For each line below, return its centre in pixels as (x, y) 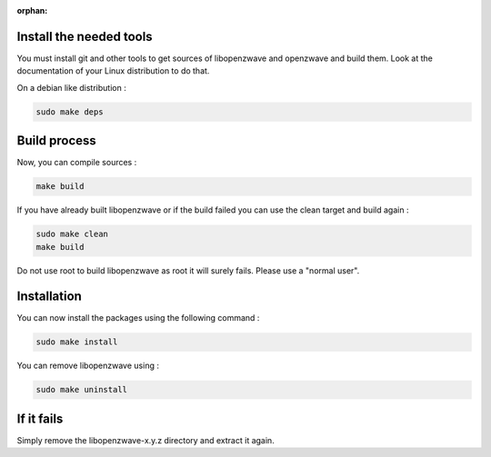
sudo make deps (70, 112)
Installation (49, 297)
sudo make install (77, 342)
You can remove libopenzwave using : (88, 366)
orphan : (32, 10)
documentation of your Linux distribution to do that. (113, 71)
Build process (57, 141)
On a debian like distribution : (71, 87)
